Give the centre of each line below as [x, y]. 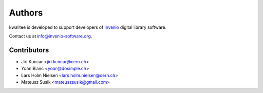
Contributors [29, 50]
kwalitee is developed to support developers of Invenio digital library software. [88, 27]
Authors [26, 13]
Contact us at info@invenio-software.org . [50, 36]
